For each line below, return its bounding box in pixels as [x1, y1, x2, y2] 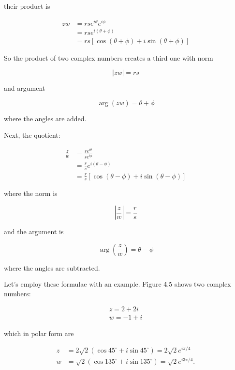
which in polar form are [4, 328, 74, 338]
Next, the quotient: [4, 129, 60, 140]
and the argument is [4, 226, 64, 237]
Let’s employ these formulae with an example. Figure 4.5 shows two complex [4, 279, 231, 289]
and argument [4, 83, 45, 93]
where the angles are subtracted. [4, 262, 100, 273]
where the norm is [4, 188, 58, 198]
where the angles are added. [4, 113, 87, 124]
